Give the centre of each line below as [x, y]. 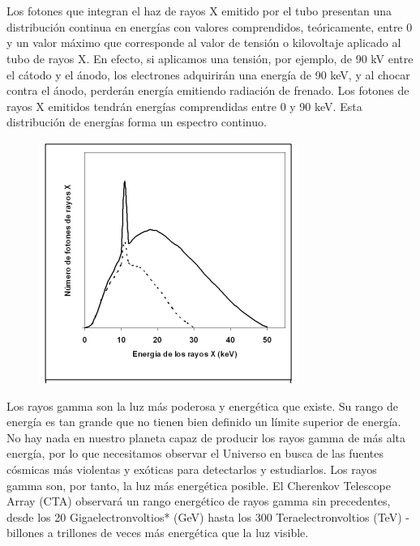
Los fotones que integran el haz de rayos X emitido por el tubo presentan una [199, 11]
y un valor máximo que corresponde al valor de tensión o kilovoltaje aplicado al [204, 43]
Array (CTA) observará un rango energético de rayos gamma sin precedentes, [199, 501]
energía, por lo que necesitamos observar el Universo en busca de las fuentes [195, 453]
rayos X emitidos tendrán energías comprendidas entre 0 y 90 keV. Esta [184, 106]
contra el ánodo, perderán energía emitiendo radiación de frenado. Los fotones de [208, 90]
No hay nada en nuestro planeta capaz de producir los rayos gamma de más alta [206, 437]
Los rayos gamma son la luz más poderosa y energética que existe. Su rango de [202, 405]
